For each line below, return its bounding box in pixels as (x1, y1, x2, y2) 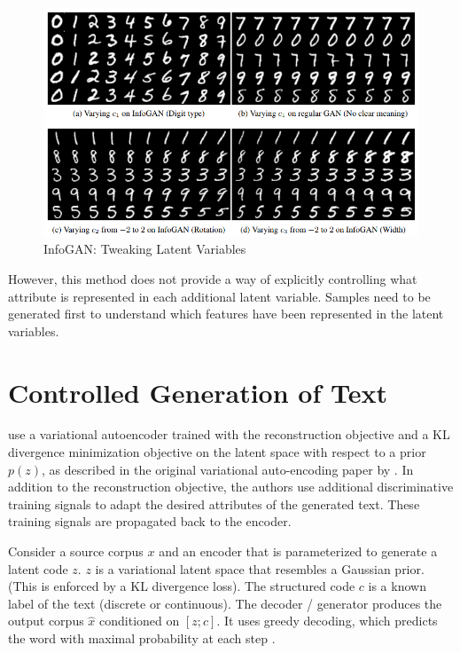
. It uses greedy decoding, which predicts (216, 611, 438, 630)
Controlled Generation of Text (8, 374, 387, 410)
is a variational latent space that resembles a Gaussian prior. (95, 559, 425, 578)
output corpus (8, 611, 84, 630)
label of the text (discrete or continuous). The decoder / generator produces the (8, 594, 442, 612)
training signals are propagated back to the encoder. (8, 512, 292, 531)
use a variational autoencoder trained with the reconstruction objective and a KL (8, 425, 450, 444)
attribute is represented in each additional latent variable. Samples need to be (8, 287, 431, 305)
